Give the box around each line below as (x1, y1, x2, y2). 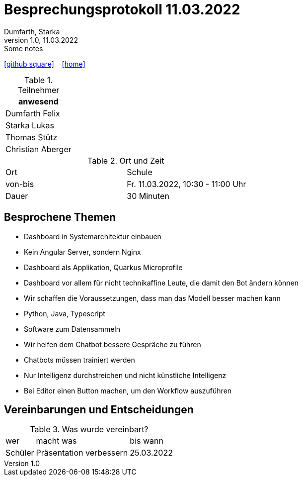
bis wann (130, 436, 163, 446)
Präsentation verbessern (36, 448, 128, 458)
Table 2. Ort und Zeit (87, 155, 164, 166)
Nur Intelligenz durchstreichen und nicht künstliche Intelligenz (24, 371, 226, 380)
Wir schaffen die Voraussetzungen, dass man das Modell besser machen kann (24, 293, 281, 302)
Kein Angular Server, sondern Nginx (24, 247, 141, 256)
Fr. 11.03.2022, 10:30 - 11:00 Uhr (127, 179, 246, 189)
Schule (127, 167, 152, 177)
